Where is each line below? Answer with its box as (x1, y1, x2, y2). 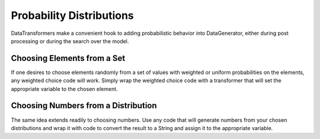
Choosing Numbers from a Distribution (11, 101, 157, 111)
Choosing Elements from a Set (11, 53, 126, 63)
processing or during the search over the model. (11, 37, 129, 44)
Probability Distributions (11, 9, 135, 22)
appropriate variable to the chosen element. (11, 85, 118, 92)
